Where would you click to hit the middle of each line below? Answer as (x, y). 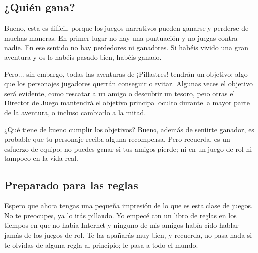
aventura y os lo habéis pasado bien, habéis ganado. (83, 57)
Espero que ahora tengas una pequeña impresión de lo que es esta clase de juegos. (129, 206)
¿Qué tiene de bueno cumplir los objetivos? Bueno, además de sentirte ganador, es (129, 129)
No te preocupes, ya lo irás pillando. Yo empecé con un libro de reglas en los (121, 215)
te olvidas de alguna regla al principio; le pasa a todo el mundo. (101, 244)
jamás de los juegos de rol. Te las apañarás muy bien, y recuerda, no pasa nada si (128, 234)
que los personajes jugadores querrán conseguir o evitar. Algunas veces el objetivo (129, 83)
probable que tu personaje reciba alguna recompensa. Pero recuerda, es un (117, 139)
